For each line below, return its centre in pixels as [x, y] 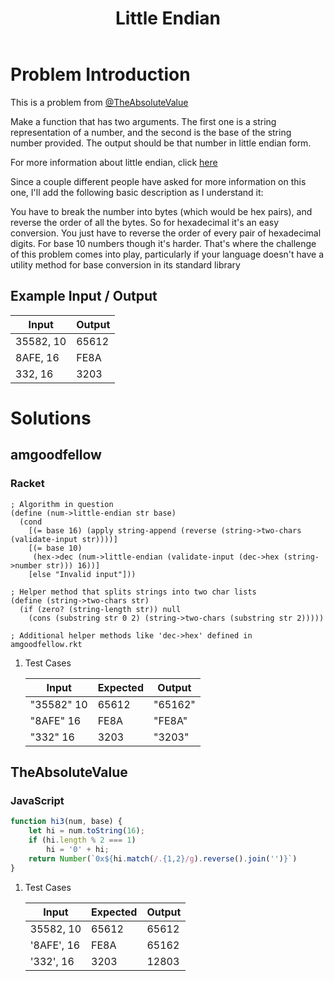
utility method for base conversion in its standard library [125, 264]
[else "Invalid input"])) [82, 574]
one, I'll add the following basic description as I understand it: [137, 192]
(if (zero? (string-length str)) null [100, 609]
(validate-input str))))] [64, 539]
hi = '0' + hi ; [78, 849]
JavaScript [37, 800]
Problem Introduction [100, 74]
